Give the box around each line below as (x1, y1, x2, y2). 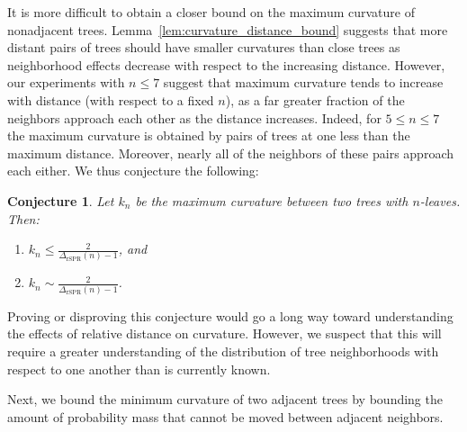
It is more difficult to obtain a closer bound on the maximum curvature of (7, 3, 415, 21)
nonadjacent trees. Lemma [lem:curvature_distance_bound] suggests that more (7, 20, 448, 39)
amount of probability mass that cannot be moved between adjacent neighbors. (7, 407, 444, 426)
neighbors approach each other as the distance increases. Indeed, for (7, 108, 382, 127)
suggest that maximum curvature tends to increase (163, 73, 444, 92)
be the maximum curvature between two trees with (135, 191, 409, 210)
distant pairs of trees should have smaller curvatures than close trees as (7, 38, 400, 57)
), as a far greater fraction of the (225, 90, 405, 109)
